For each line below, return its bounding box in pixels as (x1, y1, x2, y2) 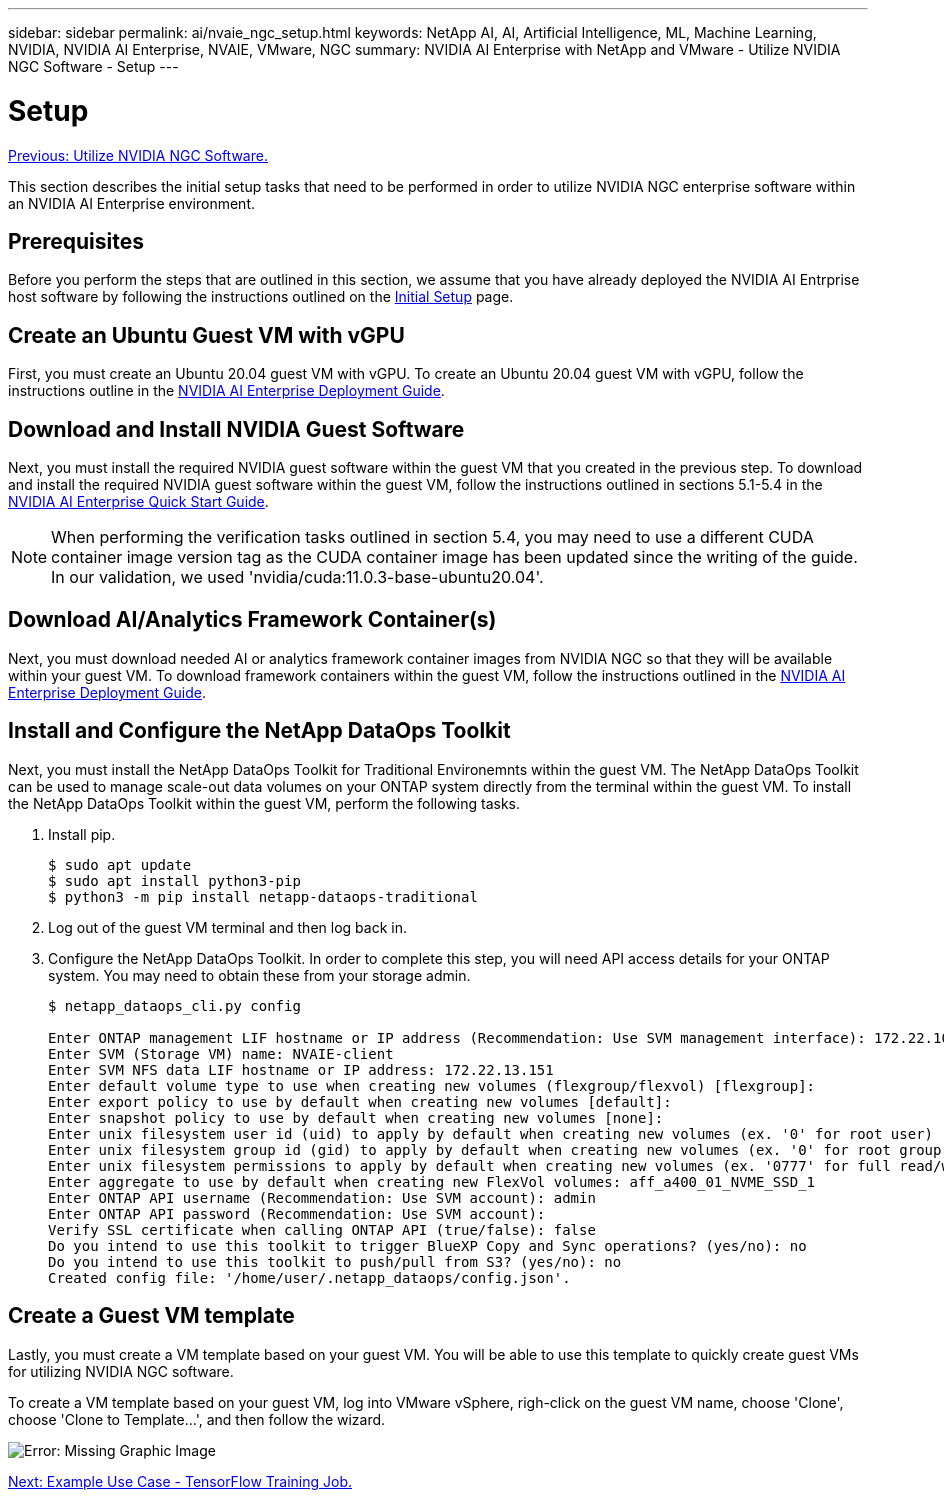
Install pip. (48, 825, 116, 843)
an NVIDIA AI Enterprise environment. (8, 194, 255, 212)
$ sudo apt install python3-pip (48, 872, 301, 889)
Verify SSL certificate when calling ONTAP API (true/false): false (48, 1221, 596, 1238)
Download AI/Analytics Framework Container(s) (8, 607, 497, 633)
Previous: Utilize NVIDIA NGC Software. (8, 146, 268, 164)
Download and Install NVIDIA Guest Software (8, 416, 465, 442)
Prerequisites (8, 228, 144, 254)
